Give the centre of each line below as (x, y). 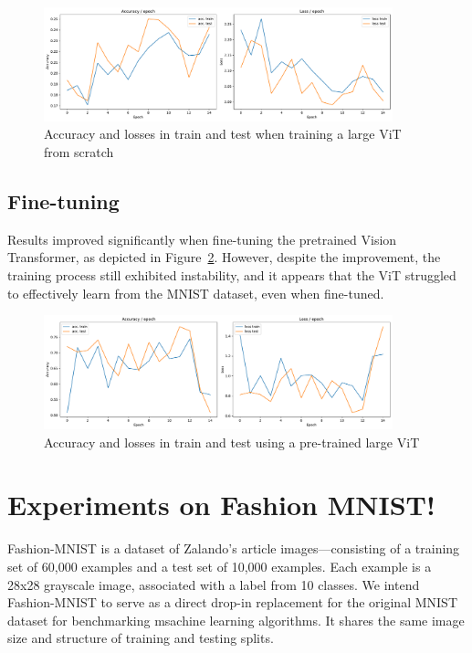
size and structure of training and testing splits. (141, 638)
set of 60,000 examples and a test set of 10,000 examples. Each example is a (220, 566)
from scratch (79, 152)
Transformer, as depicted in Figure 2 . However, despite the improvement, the (224, 257)
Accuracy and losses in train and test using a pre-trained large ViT (232, 442)
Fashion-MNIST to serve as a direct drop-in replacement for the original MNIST (232, 602)
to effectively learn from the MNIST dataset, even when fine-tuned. (196, 293)
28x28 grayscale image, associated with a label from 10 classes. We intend (214, 584)
